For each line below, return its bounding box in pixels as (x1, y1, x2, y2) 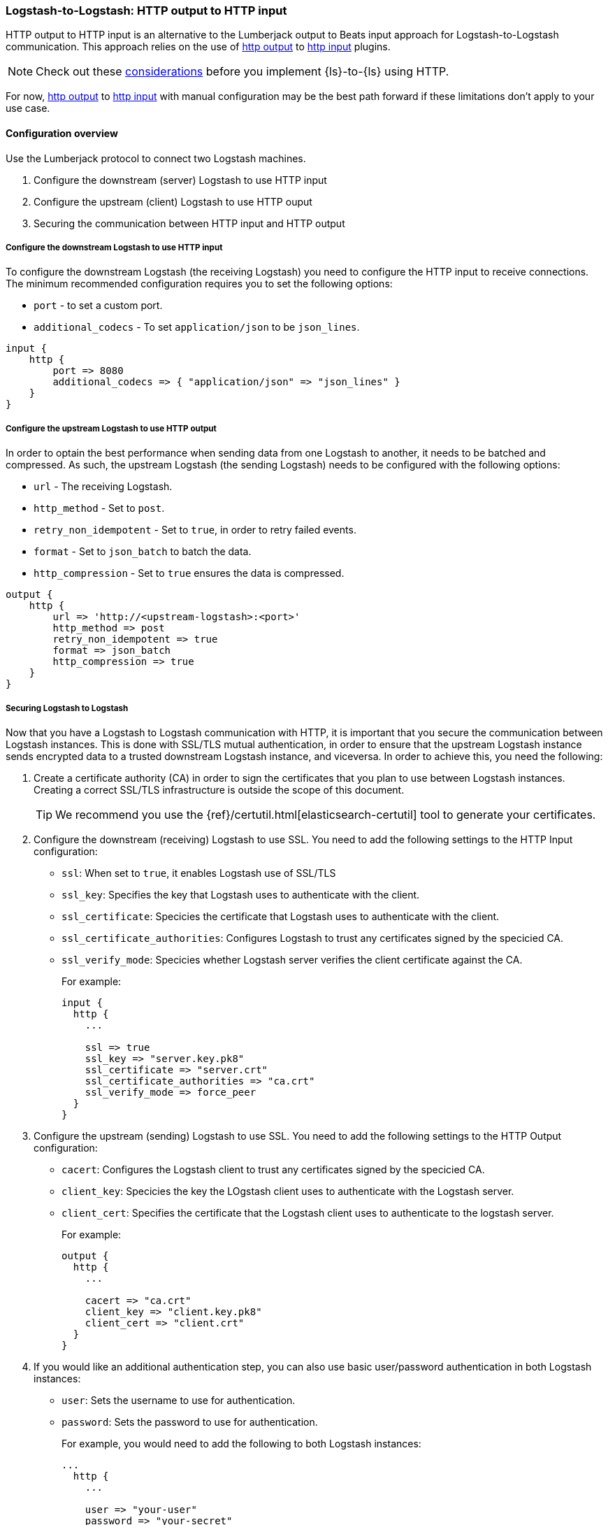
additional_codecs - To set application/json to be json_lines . (34, 321, 360, 334)
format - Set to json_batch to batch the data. (34, 545, 252, 558)
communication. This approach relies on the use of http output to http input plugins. (6, 41, 391, 53)
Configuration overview (6, 127, 118, 139)
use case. (6, 102, 50, 115)
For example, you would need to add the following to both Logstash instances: (61, 1437, 421, 1449)
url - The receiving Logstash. (34, 480, 173, 493)
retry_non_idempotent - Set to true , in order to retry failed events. (34, 524, 356, 536)
